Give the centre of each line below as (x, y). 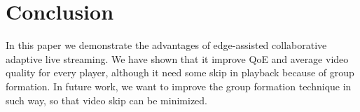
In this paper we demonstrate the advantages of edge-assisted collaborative (166, 45)
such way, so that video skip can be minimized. (106, 100)
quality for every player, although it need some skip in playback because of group (180, 72)
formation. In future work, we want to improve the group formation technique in (179, 86)
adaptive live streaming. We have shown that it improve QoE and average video (177, 58)
